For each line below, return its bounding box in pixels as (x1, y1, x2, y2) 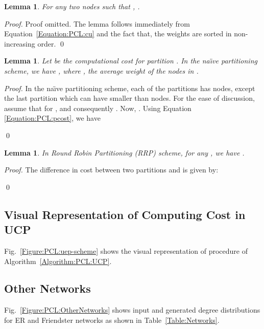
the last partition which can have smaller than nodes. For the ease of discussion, (4, 93, 255, 103)
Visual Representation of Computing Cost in (4, 206, 246, 222)
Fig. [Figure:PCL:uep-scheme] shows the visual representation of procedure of (4, 245, 248, 256)
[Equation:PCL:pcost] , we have (4, 113, 101, 123)
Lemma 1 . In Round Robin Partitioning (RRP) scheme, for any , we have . (4, 147, 245, 158)
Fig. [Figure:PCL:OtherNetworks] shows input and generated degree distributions (4, 304, 260, 315)
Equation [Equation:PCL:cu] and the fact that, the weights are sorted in (4, 28, 232, 39)
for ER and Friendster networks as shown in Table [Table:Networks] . (4, 314, 220, 325)
